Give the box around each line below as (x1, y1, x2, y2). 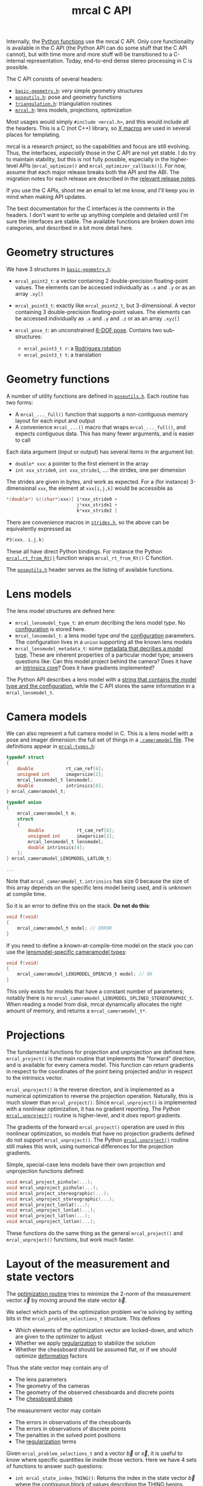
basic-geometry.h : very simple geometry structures (14, 87, 143, 95)
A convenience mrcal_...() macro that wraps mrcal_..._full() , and (14, 424, 186, 431)
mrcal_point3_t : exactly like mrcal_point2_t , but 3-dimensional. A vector (14, 302, 196, 309)
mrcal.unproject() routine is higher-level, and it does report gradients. (6, 1112, 182, 1119)
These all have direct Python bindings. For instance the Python (6, 547, 163, 555)
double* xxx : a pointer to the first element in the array (14, 460, 149, 467)
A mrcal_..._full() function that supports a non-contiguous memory (14, 410, 188, 418)
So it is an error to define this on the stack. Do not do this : (6, 902, 151, 909)
